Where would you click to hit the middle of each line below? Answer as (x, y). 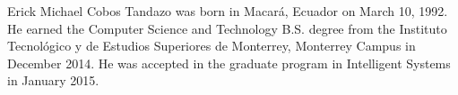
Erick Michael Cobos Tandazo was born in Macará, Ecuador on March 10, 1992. (228, 11)
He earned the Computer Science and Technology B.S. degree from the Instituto (227, 28)
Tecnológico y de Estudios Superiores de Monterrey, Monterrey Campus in (212, 46)
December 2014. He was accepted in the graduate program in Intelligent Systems (229, 63)
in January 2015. (53, 80)
